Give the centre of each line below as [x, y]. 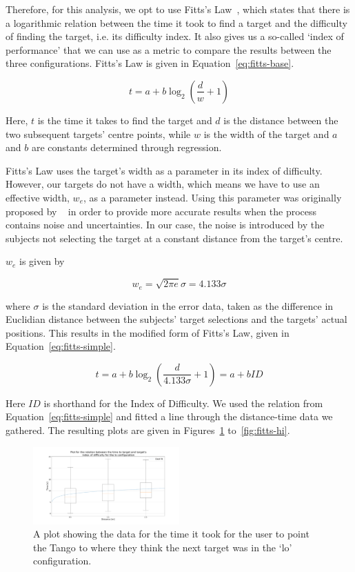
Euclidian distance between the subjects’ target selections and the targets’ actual [176, 319]
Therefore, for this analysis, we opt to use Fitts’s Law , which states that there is [178, 9]
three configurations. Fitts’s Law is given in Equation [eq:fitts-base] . [150, 63]
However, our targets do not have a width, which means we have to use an [163, 184]
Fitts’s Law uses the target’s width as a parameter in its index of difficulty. [164, 170]
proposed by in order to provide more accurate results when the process [161, 211]
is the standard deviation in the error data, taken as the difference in [188, 305]
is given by [42, 261]
